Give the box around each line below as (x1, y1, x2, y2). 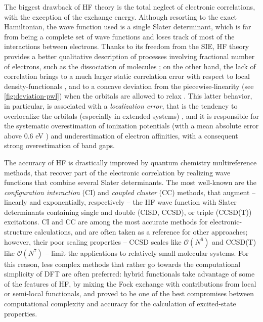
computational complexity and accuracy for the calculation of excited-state (4, 298, 236, 309)
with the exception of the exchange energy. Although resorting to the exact (4, 11, 237, 22)
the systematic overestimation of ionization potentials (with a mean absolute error (4, 120, 259, 131)
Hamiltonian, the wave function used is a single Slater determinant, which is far (4, 21, 251, 32)
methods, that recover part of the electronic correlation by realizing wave (4, 167, 231, 177)
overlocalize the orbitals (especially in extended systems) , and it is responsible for (4, 110, 259, 121)
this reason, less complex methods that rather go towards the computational (4, 258, 241, 269)
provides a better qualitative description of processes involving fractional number (4, 51, 255, 61)
